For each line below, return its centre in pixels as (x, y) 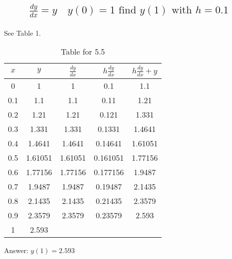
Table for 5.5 (83, 52)
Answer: (16, 250)
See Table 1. (23, 32)
